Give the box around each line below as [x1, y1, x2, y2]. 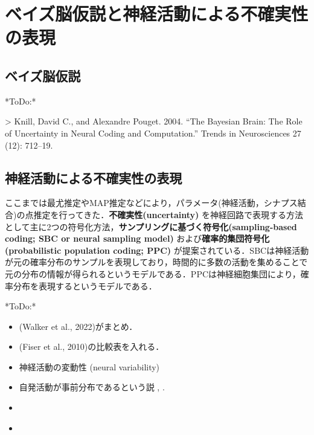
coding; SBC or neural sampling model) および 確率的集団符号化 [5, 232, 270, 245]
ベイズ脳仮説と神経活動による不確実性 [5, 1, 309, 26]
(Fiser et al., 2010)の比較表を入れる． [19, 340, 164, 353]
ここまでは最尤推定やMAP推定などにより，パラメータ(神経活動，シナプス [5, 196, 298, 209]
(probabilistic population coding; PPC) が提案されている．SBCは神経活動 [5, 243, 309, 256]
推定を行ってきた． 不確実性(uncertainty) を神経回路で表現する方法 [33, 208, 303, 221]
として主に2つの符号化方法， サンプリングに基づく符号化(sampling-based [5, 220, 297, 233]
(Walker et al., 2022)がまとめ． [19, 320, 138, 332]
